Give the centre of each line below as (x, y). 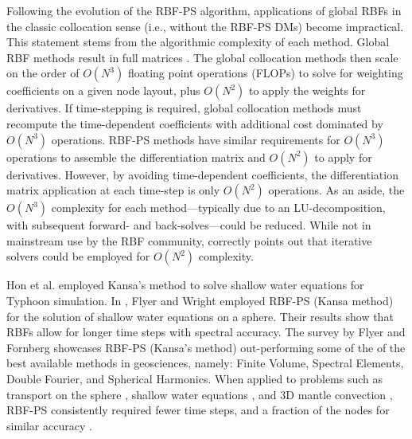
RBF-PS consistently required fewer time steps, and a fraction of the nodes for (198, 410)
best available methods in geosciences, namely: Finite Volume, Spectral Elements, (205, 363)
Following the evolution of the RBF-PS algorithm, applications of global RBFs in (204, 10)
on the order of (43, 73)
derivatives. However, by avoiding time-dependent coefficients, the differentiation (202, 174)
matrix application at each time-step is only (113, 190)
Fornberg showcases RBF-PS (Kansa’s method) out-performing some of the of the (206, 347)
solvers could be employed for (78, 256)
